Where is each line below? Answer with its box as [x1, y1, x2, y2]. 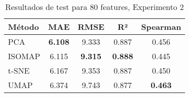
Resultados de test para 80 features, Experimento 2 [5, 1, 184, 12]
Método [8, 21, 39, 32]
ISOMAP [8, 50, 40, 62]
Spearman [141, 21, 182, 32]
